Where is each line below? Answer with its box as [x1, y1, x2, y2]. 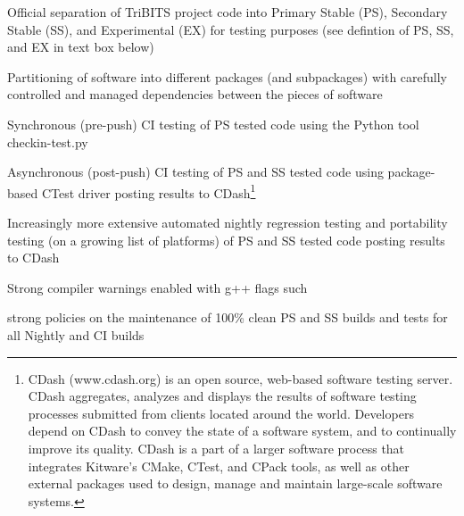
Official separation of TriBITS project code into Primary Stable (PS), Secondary [7, 3, 448, 21]
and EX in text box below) [7, 37, 154, 56]
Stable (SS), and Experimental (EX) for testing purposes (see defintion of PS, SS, [7, 20, 454, 38]
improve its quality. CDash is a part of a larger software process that [28, 438, 405, 457]
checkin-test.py [7, 132, 88, 151]
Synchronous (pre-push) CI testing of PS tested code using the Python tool [7, 114, 419, 133]
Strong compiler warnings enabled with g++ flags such [7, 278, 308, 296]
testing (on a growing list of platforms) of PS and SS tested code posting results [7, 230, 445, 249]
